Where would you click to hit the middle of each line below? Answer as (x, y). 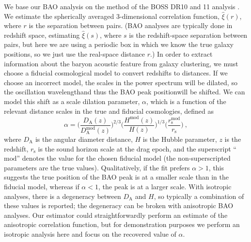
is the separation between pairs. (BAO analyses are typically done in (131, 25)
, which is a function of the (186, 101)
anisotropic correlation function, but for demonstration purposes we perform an (122, 224)
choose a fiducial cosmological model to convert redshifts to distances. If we (116, 73)
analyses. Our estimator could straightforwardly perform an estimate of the (116, 215)
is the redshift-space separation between (188, 35)
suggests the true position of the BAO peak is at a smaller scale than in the (116, 177)
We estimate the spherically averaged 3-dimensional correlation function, (112, 16)
